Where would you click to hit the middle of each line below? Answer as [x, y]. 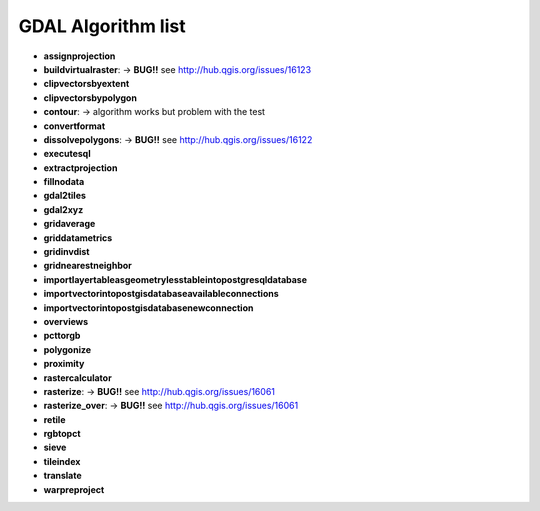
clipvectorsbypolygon [90, 97]
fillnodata [64, 182]
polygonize [67, 349]
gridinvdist [66, 252]
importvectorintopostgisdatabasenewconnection [148, 307]
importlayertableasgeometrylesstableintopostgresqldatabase [175, 279]
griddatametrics [78, 237]
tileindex [62, 461]
